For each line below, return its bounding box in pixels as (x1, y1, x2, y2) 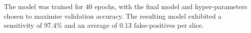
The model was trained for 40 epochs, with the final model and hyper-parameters (4, 1, 248, 11)
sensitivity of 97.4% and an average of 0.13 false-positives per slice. (4, 20, 204, 30)
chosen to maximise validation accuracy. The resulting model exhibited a (4, 11, 222, 21)
